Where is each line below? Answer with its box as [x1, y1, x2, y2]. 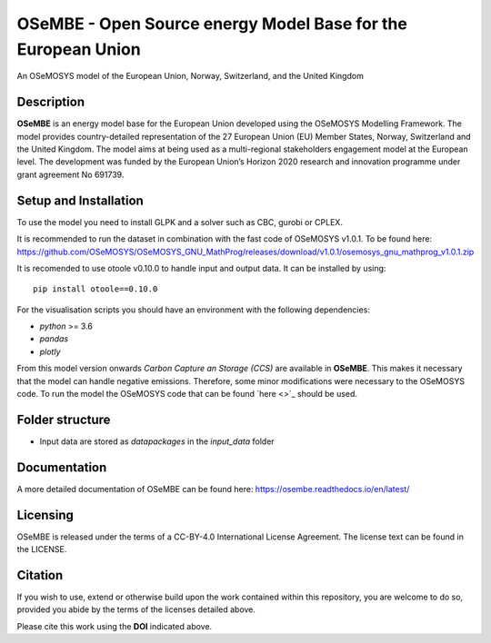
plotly [39, 346, 61, 357]
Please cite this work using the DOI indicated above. [16, 620, 213, 631]
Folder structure [16, 411, 111, 427]
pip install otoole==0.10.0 [33, 284, 158, 294]
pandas [39, 333, 69, 344]
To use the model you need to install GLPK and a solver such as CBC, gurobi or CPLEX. [16, 216, 343, 227]
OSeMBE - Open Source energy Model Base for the [16, 14, 408, 34]
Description [16, 94, 85, 110]
